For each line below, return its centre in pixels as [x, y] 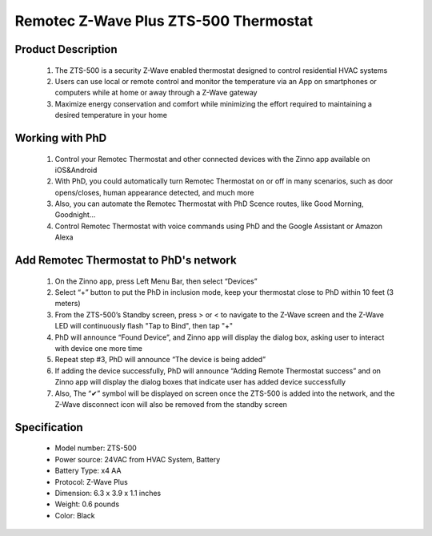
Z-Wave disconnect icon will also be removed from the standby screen [171, 404]
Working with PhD [61, 137]
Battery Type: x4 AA [88, 471]
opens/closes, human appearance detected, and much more [154, 192]
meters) [68, 304]
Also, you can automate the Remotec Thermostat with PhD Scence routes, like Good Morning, [209, 204]
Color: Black [75, 515]
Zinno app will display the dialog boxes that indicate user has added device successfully [200, 382]
